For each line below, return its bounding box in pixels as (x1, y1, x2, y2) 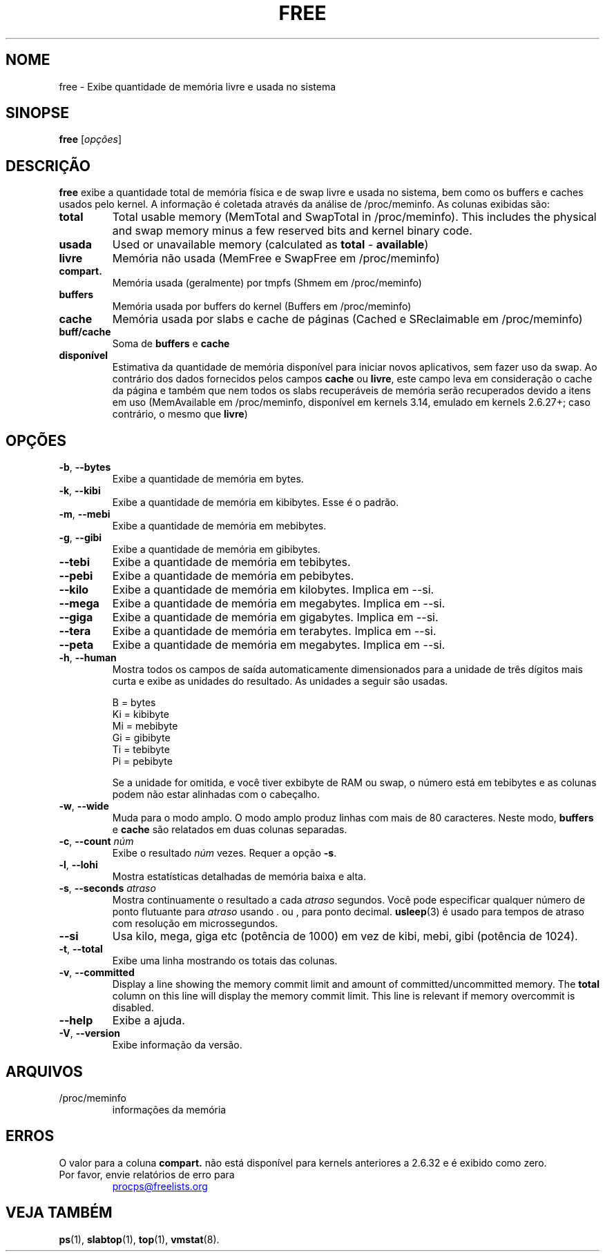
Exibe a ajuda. (112, 1013, 185, 1028)
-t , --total (59, 943, 103, 955)
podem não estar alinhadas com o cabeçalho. (112, 788, 320, 801)
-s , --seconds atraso (59, 882, 156, 895)
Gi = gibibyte (112, 732, 171, 744)
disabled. (112, 1002, 154, 1014)
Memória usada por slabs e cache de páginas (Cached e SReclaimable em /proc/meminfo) (112, 312, 583, 327)
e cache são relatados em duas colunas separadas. (112, 824, 347, 836)
